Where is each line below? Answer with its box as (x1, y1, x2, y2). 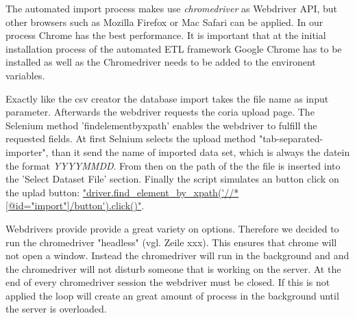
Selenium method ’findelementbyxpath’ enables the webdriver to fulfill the (5, 118, 317, 132)
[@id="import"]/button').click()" (5, 198, 142, 213)
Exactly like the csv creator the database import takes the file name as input (5, 91, 329, 105)
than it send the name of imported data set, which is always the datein (51, 144, 350, 159)
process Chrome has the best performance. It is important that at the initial (5, 28, 326, 42)
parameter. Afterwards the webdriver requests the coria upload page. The (5, 105, 315, 119)
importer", (5, 144, 49, 159)
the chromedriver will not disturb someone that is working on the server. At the (5, 261, 341, 276)
